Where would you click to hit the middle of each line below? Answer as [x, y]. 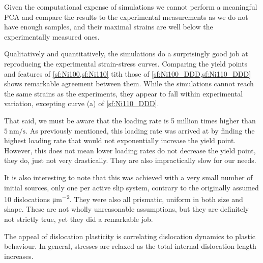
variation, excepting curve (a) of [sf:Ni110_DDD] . [82, 103]
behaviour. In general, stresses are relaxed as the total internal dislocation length [130, 246]
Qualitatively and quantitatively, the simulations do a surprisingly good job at [126, 54]
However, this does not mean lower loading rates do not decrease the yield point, [130, 150]
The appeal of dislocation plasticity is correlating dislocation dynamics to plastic [130, 236]
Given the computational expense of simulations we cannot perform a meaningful [131, 7]
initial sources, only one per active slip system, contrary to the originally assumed [131, 187]
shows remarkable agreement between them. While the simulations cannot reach [129, 84]
